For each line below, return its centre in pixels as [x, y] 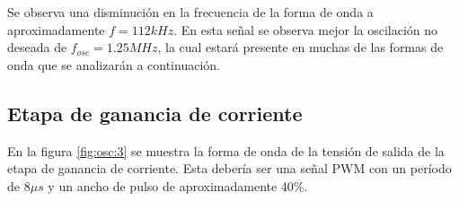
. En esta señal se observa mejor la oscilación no [306, 29]
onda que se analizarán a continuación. [114, 64]
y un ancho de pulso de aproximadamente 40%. [178, 185]
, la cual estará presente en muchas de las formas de [300, 47]
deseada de [37, 47]
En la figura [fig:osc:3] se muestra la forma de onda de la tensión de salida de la [226, 150]
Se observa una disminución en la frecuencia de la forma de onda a [190, 12]
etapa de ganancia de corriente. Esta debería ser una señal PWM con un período [229, 168]
